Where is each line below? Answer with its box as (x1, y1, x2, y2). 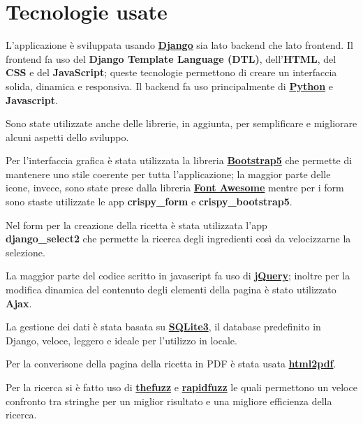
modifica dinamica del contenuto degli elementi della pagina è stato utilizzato (6, 282, 336, 297)
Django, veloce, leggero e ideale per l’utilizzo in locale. (6, 332, 237, 347)
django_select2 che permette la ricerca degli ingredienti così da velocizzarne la (6, 231, 351, 246)
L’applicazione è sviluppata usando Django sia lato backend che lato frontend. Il (6, 38, 353, 52)
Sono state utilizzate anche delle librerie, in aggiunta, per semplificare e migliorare (6, 116, 357, 131)
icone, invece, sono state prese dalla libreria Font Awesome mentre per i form (6, 180, 344, 195)
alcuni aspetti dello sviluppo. (6, 129, 129, 144)
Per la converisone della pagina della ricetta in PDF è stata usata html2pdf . (6, 356, 336, 371)
